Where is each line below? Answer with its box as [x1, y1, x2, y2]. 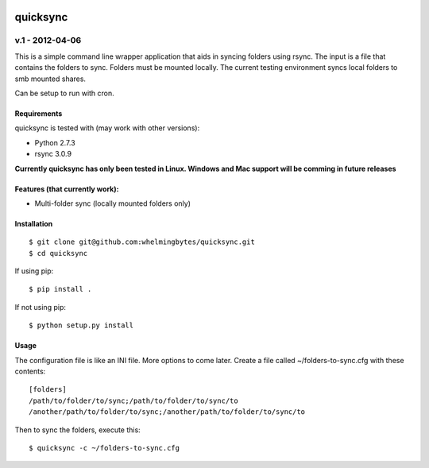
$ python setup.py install [29, 321, 134, 330]
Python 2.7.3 [34, 137, 75, 147]
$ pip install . [29, 284, 92, 294]
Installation [14, 219, 53, 228]
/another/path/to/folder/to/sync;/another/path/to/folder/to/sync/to [29, 408, 306, 416]
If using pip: [14, 266, 54, 276]
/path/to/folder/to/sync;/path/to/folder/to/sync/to [29, 396, 238, 405]
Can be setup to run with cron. [14, 88, 114, 98]
